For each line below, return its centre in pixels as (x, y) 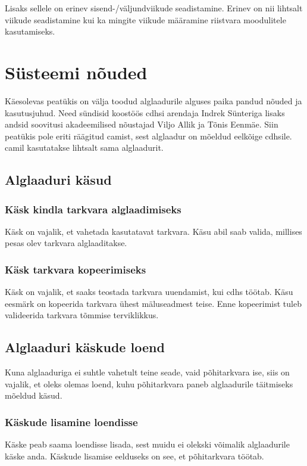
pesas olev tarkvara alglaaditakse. (66, 243)
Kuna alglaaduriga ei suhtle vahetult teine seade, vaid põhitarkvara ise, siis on (147, 372)
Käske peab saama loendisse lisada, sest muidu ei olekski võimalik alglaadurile (147, 444)
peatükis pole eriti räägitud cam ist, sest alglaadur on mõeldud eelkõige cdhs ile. (148, 136)
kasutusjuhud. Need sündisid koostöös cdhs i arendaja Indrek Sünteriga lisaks (145, 112)
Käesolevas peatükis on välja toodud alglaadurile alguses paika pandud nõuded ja (153, 100)
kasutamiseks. (30, 31)
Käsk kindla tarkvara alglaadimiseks (93, 209)
